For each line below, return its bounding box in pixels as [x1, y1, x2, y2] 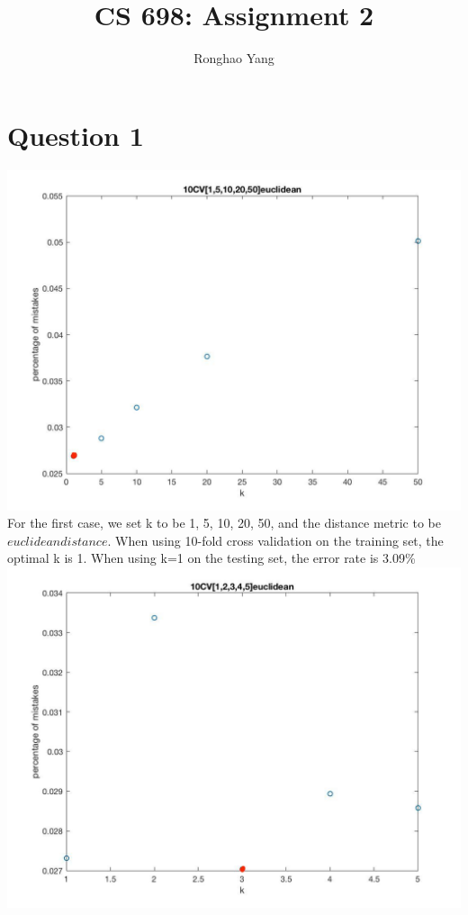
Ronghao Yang [193, 49, 274, 68]
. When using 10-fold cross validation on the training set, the [107, 530, 444, 549]
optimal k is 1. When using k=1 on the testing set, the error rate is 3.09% [7, 548, 416, 567]
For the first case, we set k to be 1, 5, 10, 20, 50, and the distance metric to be [7, 513, 441, 532]
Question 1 [7, 116, 144, 153]
